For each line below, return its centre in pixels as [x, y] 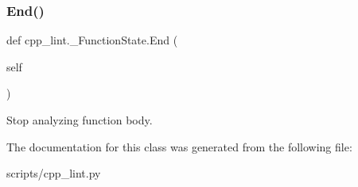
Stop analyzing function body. [80, 120]
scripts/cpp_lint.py [54, 173]
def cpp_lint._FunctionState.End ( [92, 40]
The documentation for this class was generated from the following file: [179, 146]
